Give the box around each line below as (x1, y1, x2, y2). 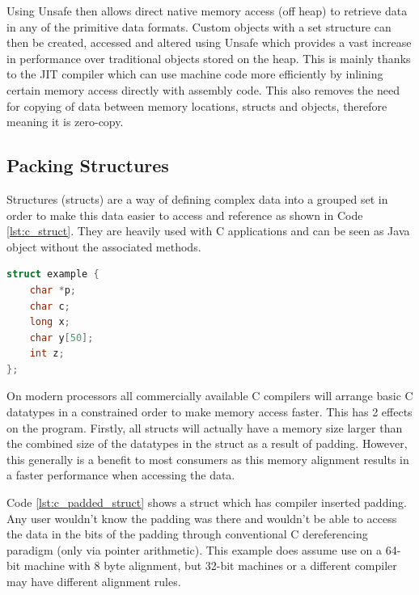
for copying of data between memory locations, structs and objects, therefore (6, 97, 387, 114)
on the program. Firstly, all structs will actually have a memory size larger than (6, 419, 403, 436)
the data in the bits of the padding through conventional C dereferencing (6, 525, 368, 542)
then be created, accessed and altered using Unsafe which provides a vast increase (6, 34, 412, 51)
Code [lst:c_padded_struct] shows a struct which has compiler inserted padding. (6, 494, 407, 511)
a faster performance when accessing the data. (6, 466, 235, 483)
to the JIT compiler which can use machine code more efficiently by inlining (6, 65, 383, 82)
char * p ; (29, 284, 76, 296)
